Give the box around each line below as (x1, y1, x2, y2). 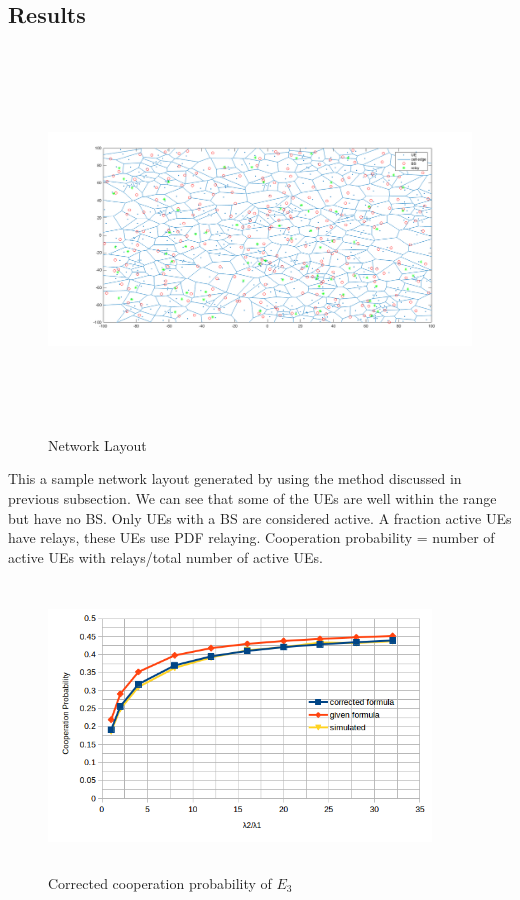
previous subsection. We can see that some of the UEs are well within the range (8, 487, 497, 508)
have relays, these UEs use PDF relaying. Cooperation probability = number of (8, 527, 495, 548)
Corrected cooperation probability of (48, 872, 272, 893)
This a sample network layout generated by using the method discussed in (8, 468, 462, 489)
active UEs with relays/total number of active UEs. (8, 546, 323, 567)
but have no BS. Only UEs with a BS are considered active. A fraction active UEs (8, 507, 512, 528)
